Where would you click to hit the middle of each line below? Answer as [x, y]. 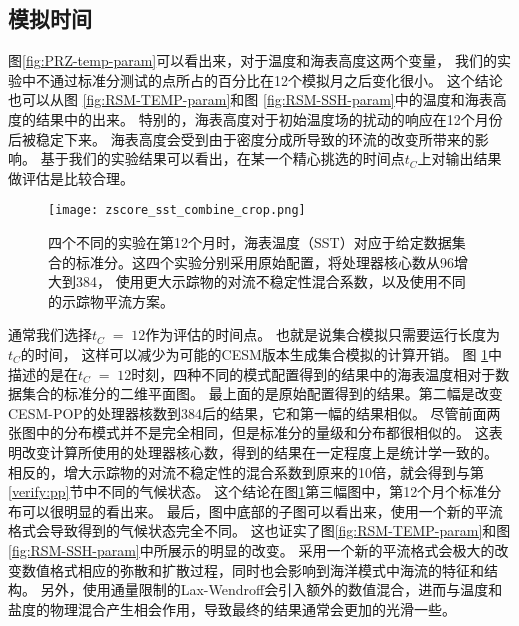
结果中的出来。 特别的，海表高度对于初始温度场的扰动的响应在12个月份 [269, 118]
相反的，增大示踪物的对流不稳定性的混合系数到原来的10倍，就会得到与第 [246, 471]
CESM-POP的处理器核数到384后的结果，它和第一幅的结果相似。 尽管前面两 [254, 412]
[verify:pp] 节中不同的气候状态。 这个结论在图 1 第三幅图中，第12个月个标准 [248, 491]
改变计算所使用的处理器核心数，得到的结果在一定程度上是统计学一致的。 [259, 451]
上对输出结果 [459, 158]
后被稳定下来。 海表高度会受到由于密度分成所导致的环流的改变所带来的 [241, 138]
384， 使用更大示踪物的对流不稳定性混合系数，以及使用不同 [270, 281]
